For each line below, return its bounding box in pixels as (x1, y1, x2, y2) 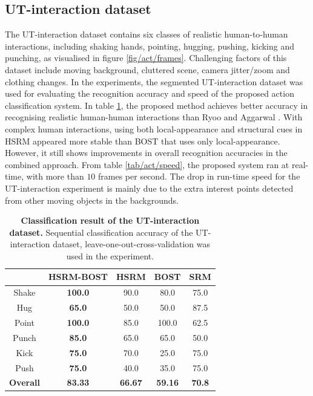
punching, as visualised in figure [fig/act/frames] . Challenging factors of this (5, 51, 287, 64)
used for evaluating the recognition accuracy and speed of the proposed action (5, 87, 294, 100)
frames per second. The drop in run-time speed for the (98, 170, 300, 183)
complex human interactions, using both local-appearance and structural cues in (5, 122, 303, 135)
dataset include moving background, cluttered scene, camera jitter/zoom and (5, 63, 290, 76)
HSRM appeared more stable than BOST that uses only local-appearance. (5, 134, 280, 147)
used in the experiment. (66, 249, 154, 262)
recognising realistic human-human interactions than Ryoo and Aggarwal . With (5, 111, 303, 123)
